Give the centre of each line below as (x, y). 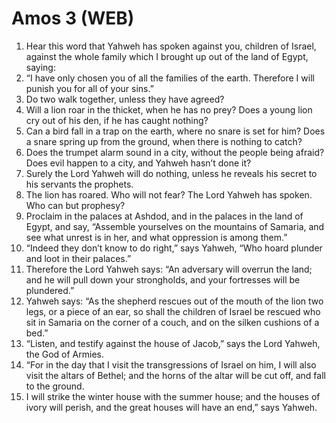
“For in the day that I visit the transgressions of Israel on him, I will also (171, 364)
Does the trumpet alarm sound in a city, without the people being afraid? (175, 152)
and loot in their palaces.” (78, 258)
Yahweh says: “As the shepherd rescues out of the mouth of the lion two (174, 301)
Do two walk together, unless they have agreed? (125, 99)
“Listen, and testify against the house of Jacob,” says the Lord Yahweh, (173, 343)
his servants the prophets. (79, 184)
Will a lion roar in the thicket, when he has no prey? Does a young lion (169, 109)
